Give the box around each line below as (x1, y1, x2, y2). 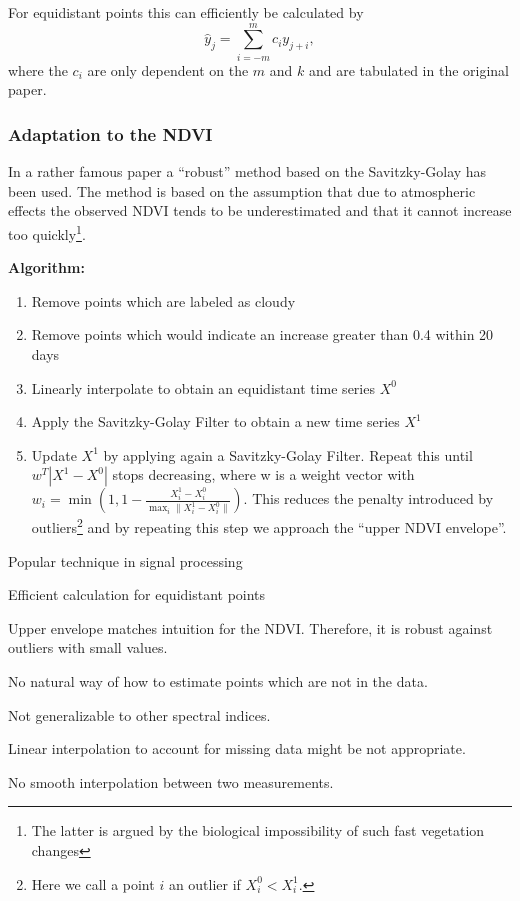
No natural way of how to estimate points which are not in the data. (8, 670, 428, 691)
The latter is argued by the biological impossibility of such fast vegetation (31, 820, 485, 841)
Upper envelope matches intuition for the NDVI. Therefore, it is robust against (8, 617, 493, 638)
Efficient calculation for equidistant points (8, 584, 266, 605)
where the (8, 59, 68, 80)
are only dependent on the (87, 59, 249, 80)
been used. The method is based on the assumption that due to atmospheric (8, 180, 476, 201)
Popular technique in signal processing (8, 550, 243, 571)
